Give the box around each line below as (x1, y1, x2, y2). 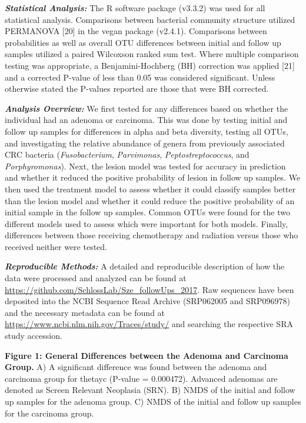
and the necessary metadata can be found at (5, 306, 165, 318)
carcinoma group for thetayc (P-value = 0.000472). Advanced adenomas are (5, 372, 278, 384)
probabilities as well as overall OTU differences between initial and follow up (5, 36, 281, 48)
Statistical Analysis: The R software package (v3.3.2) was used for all (5, 2, 265, 14)
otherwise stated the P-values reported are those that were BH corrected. (5, 82, 269, 95)
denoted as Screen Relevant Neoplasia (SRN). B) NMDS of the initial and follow (5, 384, 295, 396)
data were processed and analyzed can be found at (5, 272, 187, 284)
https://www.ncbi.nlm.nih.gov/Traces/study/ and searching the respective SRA (5, 318, 293, 330)
